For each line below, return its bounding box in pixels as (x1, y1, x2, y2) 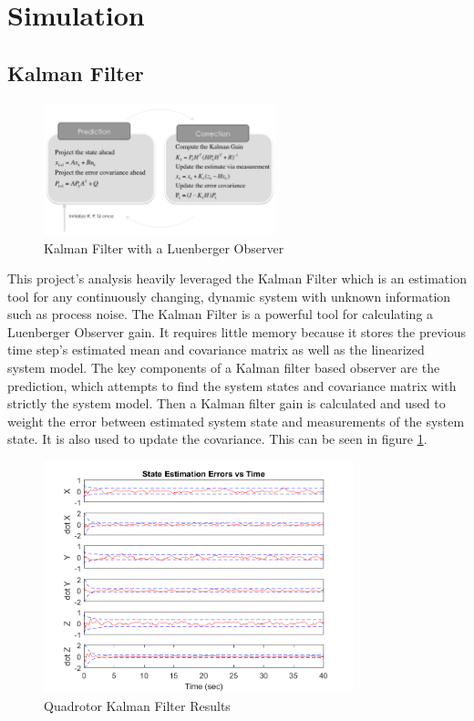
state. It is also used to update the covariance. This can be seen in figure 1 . (7, 429, 428, 448)
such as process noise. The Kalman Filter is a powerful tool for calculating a (7, 304, 434, 324)
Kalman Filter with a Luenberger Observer (44, 238, 284, 257)
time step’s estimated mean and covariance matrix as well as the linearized (7, 340, 425, 359)
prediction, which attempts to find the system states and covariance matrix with (7, 376, 457, 395)
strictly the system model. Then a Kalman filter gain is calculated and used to (7, 394, 446, 413)
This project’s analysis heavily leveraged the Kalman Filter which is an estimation (7, 269, 467, 288)
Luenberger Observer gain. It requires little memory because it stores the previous (7, 322, 467, 341)
